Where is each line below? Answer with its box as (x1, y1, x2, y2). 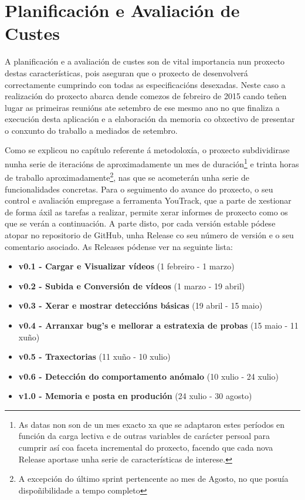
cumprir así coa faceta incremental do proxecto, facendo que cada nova (18, 441, 273, 454)
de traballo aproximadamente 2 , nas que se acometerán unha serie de (5, 170, 249, 183)
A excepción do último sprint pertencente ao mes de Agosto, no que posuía (18, 472, 289, 485)
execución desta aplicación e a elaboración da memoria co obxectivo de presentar (5, 113, 295, 125)
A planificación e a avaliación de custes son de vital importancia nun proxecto (5, 55, 285, 67)
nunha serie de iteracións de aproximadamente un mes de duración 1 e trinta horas (5, 156, 299, 170)
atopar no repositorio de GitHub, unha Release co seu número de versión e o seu (5, 228, 294, 241)
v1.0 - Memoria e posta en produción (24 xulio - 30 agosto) (18, 390, 252, 402)
